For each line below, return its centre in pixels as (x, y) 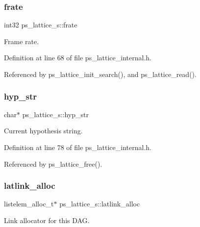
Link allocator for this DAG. (47, 220)
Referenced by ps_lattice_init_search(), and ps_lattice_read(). (100, 74)
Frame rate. (22, 41)
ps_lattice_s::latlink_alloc (100, 204)
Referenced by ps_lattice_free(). (53, 164)
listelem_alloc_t (29, 204)
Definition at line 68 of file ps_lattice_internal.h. (78, 58)
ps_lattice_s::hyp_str (55, 114)
